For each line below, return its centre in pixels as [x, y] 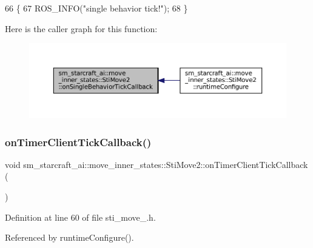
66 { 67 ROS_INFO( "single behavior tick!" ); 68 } [96, 8]
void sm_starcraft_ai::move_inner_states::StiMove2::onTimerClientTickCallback [156, 164]
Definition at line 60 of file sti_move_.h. [80, 217]
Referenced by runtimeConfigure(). [69, 237]
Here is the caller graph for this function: [81, 28]
